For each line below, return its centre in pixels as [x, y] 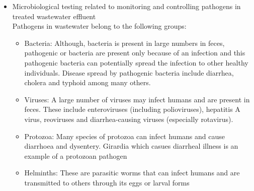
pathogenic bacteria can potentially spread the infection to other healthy [136, 62]
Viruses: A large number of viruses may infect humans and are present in [137, 99]
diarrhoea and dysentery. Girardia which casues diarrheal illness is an [131, 146]
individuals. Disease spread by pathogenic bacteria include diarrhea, [129, 72]
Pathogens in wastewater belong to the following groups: [99, 26]
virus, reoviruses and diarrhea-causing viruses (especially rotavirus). [129, 119]
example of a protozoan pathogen [76, 155]
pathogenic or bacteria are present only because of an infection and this [135, 53]
